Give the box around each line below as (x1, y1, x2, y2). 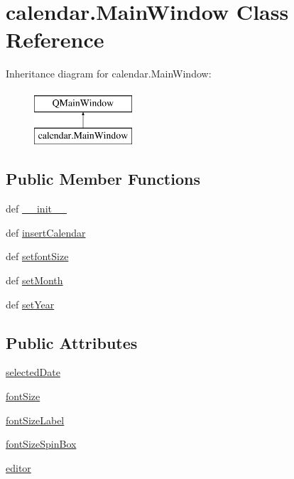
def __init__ (6, 201, 67, 216)
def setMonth (6, 273, 63, 288)
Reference (6, 25, 104, 54)
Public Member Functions (6, 168, 200, 190)
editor (6, 460, 31, 475)
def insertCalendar (6, 225, 86, 239)
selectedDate (6, 365, 60, 380)
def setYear (6, 296, 55, 311)
